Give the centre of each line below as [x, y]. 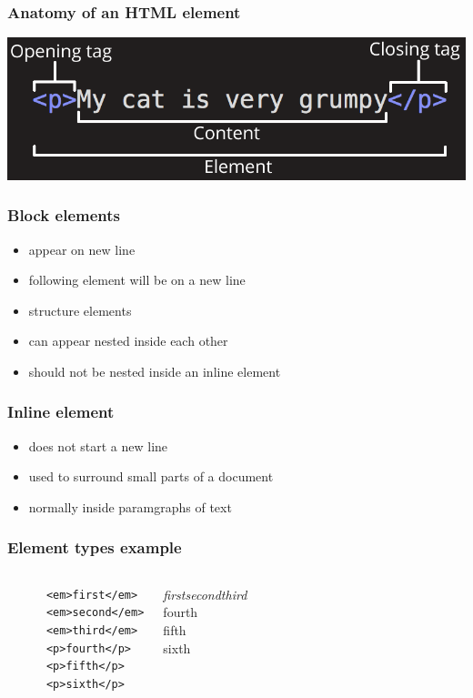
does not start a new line [98, 445]
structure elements [80, 310]
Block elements [64, 215]
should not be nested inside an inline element [155, 371]
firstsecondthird [205, 594]
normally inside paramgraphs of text [130, 506]
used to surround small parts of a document [151, 476]
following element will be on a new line [137, 280]
